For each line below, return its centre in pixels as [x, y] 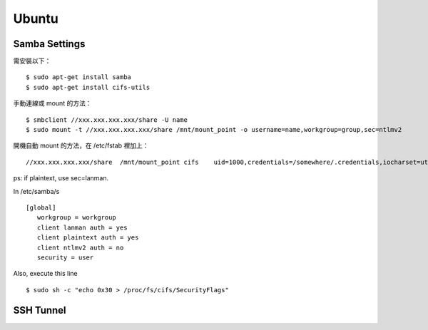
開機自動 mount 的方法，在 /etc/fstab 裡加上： [81, 145]
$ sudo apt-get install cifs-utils [88, 87]
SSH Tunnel [40, 310]
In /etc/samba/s [36, 191]
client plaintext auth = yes [88, 238]
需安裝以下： [32, 61]
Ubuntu [36, 19]
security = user [65, 257]
